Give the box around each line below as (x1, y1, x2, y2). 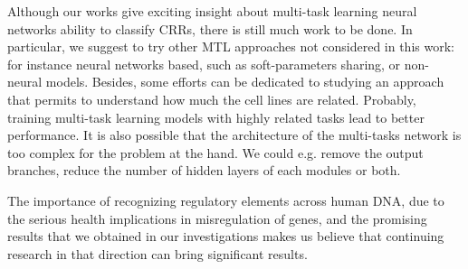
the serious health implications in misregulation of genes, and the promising (7, 209, 427, 227)
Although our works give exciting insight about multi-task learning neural (7, 2, 417, 20)
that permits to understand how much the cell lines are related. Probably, (7, 89, 416, 108)
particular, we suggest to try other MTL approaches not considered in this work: (7, 37, 454, 56)
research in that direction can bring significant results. (7, 244, 308, 263)
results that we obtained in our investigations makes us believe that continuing (7, 227, 444, 246)
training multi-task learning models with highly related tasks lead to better (7, 107, 425, 126)
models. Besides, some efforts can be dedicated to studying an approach (45, 72, 444, 91)
